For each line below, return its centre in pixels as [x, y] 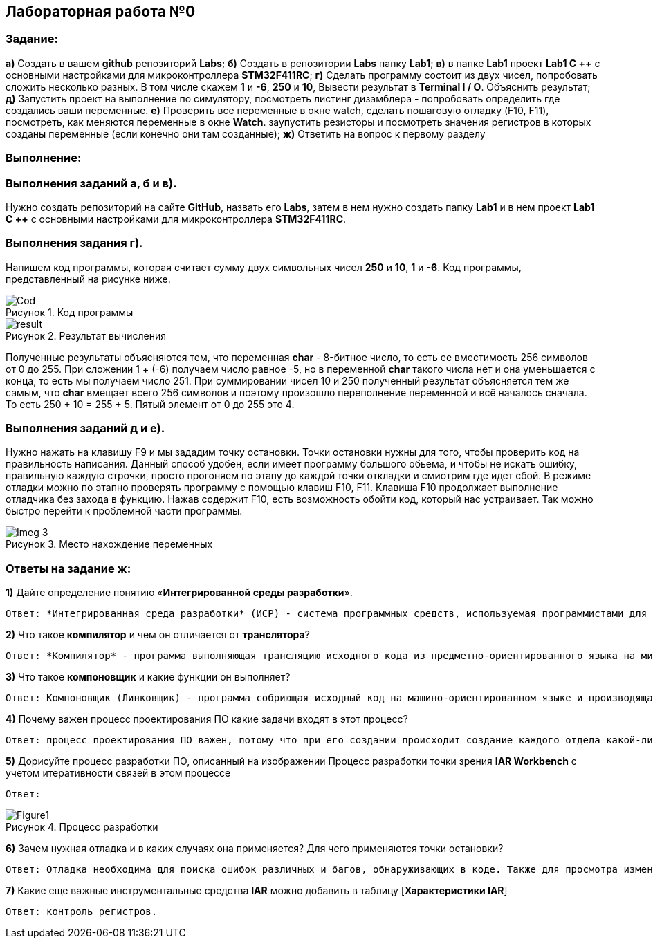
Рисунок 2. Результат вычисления [86, 335]
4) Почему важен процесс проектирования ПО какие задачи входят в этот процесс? [207, 719]
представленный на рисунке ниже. [88, 279]
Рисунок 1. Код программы [70, 312]
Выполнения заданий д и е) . [85, 428]
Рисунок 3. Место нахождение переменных [109, 544]
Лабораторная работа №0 [101, 11]
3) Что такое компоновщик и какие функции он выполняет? [148, 677]
